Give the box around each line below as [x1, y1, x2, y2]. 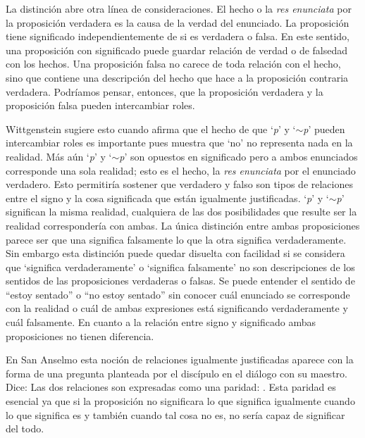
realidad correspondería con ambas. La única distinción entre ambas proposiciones [6, 218, 360, 232]
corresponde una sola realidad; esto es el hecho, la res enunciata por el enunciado [6, 163, 356, 177]
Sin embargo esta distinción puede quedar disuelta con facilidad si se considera [6, 246, 345, 261]
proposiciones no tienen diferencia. [6, 328, 154, 343]
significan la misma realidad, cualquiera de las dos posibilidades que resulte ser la [6, 204, 357, 219]
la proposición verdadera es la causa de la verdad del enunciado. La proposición [6, 15, 349, 30]
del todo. [6, 421, 44, 436]
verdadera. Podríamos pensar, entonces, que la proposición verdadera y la [6, 84, 323, 99]
